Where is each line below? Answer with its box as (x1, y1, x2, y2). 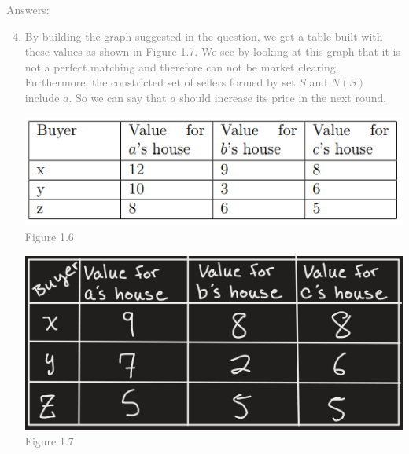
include (24, 89, 60, 105)
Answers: (6, 2, 50, 17)
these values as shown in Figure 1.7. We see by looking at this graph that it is (24, 43, 400, 60)
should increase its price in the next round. (179, 89, 387, 105)
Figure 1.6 (24, 228, 74, 244)
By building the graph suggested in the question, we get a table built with (24, 27, 383, 44)
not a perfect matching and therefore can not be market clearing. (24, 58, 339, 75)
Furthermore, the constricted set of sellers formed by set (24, 74, 296, 90)
